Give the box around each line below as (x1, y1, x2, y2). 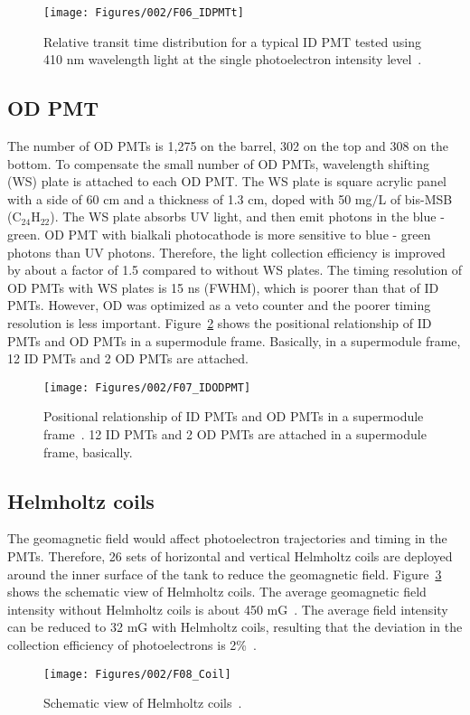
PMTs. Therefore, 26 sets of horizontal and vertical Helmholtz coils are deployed (7, 547, 453, 565)
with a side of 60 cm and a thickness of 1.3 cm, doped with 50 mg (7, 189, 372, 208)
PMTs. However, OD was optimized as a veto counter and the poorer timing (7, 296, 431, 315)
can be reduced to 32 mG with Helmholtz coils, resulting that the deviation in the (7, 617, 463, 636)
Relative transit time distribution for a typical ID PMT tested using (43, 32, 421, 51)
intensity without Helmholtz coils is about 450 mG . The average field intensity (7, 599, 448, 618)
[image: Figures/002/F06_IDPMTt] (43, 6, 244, 19)
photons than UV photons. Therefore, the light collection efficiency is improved (7, 242, 446, 261)
